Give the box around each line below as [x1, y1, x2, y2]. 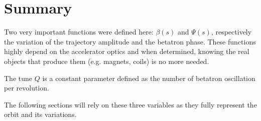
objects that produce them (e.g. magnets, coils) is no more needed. [4, 55, 209, 66]
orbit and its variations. [4, 109, 77, 119]
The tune [4, 72, 32, 83]
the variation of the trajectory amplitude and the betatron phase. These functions [4, 36, 256, 46]
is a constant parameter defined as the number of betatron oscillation [42, 72, 255, 83]
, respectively [211, 26, 252, 37]
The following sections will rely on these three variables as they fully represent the [4, 99, 257, 109]
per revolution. [4, 82, 49, 93]
